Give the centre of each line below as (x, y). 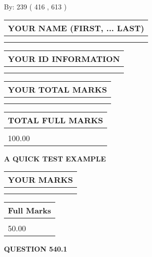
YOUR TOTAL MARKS (57, 89)
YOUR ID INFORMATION (64, 58)
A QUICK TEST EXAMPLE (55, 158)
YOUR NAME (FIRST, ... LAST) (76, 28)
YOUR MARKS (40, 180)
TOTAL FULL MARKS (56, 120)
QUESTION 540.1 (36, 249)
